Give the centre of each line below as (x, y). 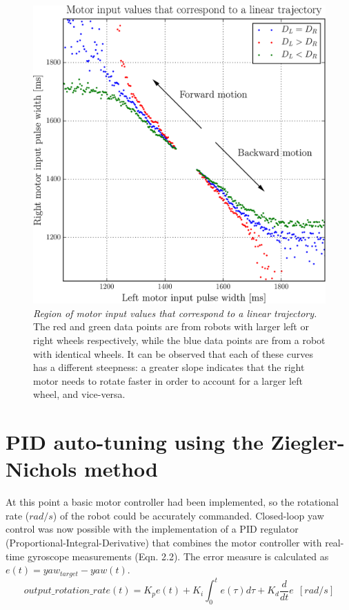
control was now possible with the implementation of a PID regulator (152, 529)
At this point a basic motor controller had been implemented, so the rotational (172, 502)
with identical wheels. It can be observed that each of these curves (173, 353)
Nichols (41, 469)
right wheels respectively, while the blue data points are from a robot (179, 340)
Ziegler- (308, 442)
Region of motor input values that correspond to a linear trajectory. (175, 313)
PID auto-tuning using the (134, 442)
